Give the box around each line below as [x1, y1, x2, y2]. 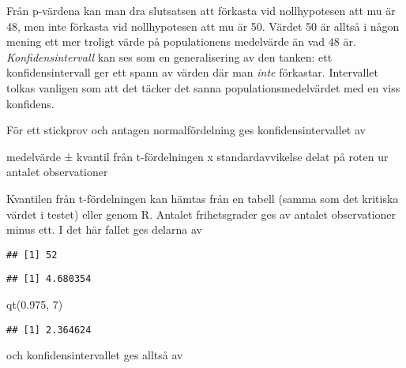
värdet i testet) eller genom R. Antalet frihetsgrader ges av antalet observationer [6, 205, 397, 222]
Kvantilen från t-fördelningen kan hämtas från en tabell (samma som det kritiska [6, 190, 399, 206]
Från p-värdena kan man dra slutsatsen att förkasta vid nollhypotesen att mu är [6, 2, 396, 18]
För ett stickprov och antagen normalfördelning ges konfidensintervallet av [6, 122, 366, 138]
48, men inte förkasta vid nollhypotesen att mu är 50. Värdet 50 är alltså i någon [6, 17, 400, 34]
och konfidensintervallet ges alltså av [6, 347, 183, 363]
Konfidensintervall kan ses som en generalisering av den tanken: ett [6, 48, 333, 65]
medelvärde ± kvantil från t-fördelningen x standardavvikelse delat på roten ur [6, 148, 389, 164]
